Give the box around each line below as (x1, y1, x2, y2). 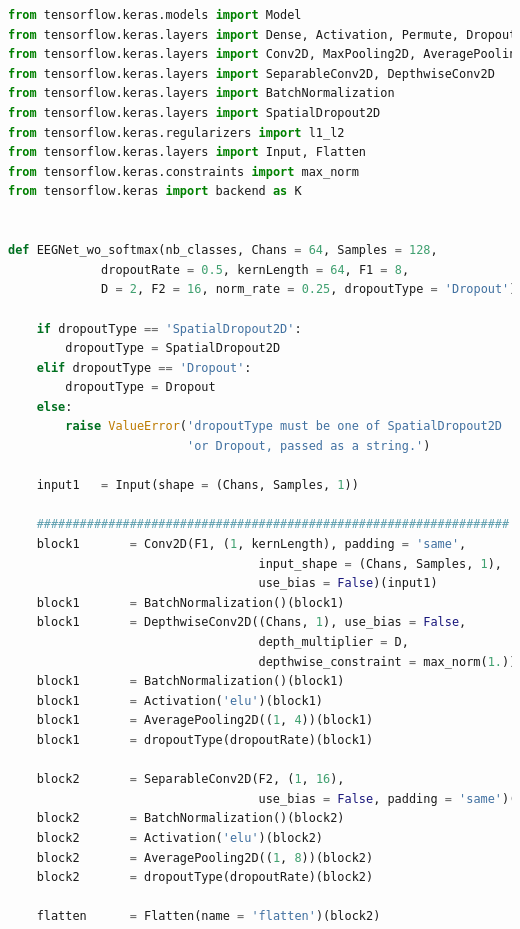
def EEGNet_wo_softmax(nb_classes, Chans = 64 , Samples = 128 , (8, 243, 438, 258)
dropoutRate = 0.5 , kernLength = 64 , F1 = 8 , (101, 262, 410, 277)
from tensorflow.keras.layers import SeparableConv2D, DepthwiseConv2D (8, 66, 495, 81)
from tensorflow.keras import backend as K (8, 184, 302, 199)
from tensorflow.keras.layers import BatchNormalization (8, 86, 395, 101)
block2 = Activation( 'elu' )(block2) (36, 830, 324, 845)
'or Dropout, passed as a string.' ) (186, 439, 431, 454)
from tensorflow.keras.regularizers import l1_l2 (8, 125, 345, 140)
